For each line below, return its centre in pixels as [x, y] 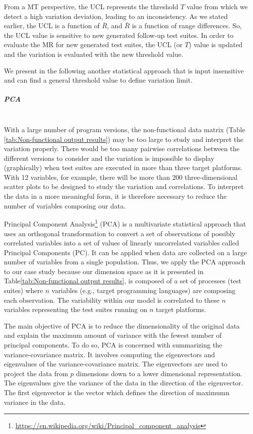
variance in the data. [35, 402]
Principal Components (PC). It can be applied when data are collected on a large [126, 252]
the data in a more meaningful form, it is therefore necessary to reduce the [115, 196]
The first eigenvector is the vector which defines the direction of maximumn [117, 392]
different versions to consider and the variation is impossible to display [109, 158]
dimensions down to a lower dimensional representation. [159, 373]
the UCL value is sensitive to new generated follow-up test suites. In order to [119, 35]
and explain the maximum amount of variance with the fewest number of [113, 335]
